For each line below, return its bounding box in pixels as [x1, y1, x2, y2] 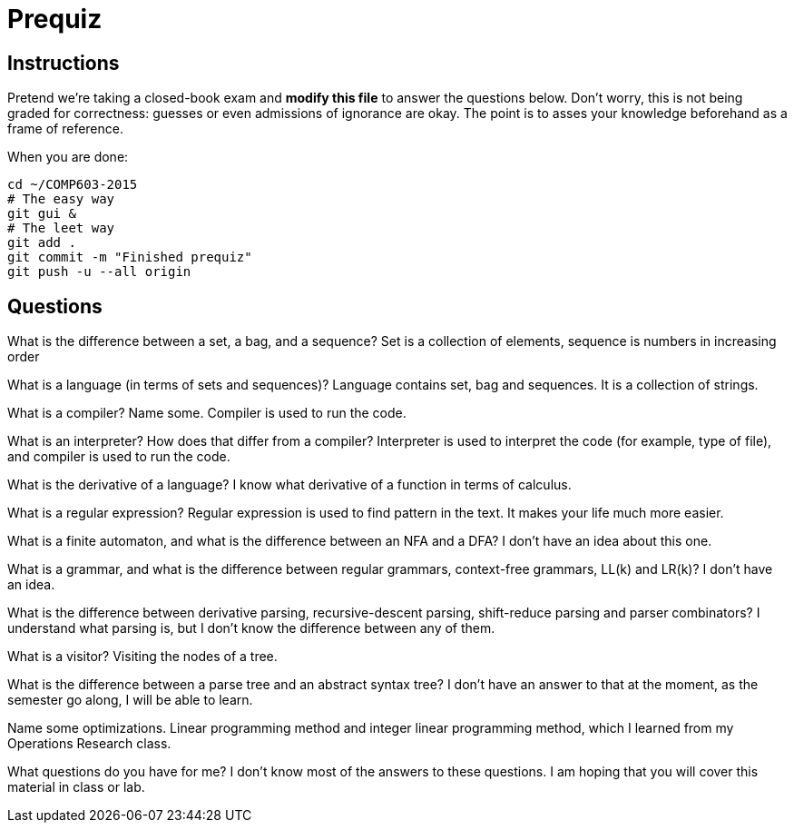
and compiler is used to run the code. [7, 449, 230, 465]
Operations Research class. [7, 736, 172, 752]
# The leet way [7, 221, 115, 236]
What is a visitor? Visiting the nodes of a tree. [7, 648, 278, 665]
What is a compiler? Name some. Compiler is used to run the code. [7, 405, 407, 421]
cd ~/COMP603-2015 [7, 177, 138, 193]
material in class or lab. [7, 779, 145, 795]
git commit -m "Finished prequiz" [7, 250, 252, 265]
